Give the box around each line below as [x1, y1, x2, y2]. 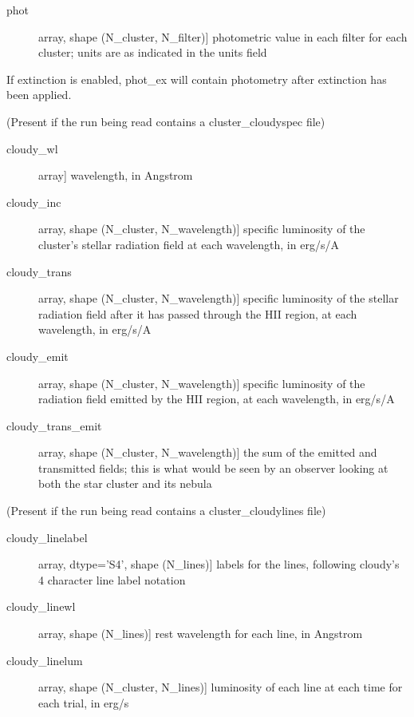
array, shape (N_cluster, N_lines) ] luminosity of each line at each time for [38, 679, 403, 695]
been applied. [6, 86, 72, 103]
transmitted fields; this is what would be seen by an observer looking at [38, 459, 388, 476]
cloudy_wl [6, 140, 58, 156]
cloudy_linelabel [6, 529, 88, 545]
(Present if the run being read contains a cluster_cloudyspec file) [6, 113, 325, 129]
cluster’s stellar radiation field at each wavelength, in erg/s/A [38, 236, 339, 252]
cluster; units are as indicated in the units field [38, 44, 267, 61]
